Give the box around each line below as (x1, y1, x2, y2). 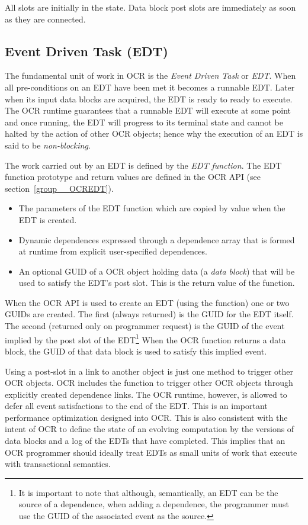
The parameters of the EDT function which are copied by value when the (18, 202, 285, 214)
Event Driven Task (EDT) (5, 41, 168, 60)
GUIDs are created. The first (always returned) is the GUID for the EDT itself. (5, 308, 294, 320)
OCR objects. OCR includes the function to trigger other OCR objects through (5, 376, 293, 389)
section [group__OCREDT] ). (5, 182, 114, 194)
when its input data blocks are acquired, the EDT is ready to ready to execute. (5, 92, 293, 105)
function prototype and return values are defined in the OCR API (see (5, 170, 261, 183)
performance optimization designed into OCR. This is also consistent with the (5, 411, 288, 423)
